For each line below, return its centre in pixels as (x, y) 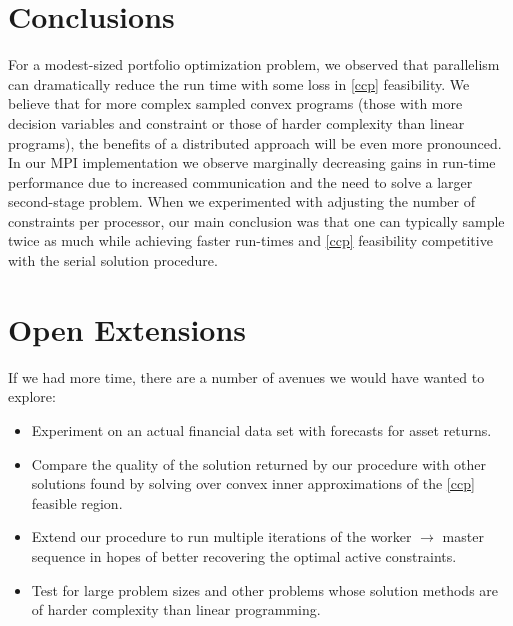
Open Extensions (127, 328)
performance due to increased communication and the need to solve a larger (240, 181)
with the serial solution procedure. (113, 260)
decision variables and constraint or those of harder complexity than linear (236, 122)
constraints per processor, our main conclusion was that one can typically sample (256, 220)
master (463, 536)
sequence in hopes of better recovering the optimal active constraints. (244, 555)
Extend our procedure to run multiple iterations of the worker (221, 536)
